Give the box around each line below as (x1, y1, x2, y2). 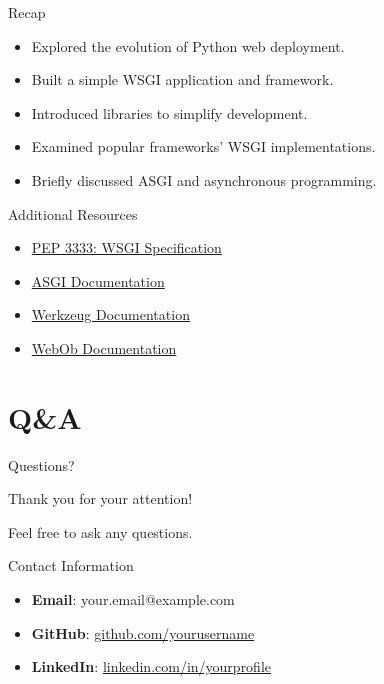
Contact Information (8, 555, 134, 576)
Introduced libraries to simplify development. (31, 102, 308, 123)
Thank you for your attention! (8, 488, 193, 509)
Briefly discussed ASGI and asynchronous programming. (31, 169, 377, 190)
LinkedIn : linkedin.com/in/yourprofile (31, 656, 272, 677)
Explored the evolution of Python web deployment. (31, 35, 345, 56)
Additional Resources (8, 203, 138, 224)
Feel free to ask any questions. (8, 521, 193, 542)
